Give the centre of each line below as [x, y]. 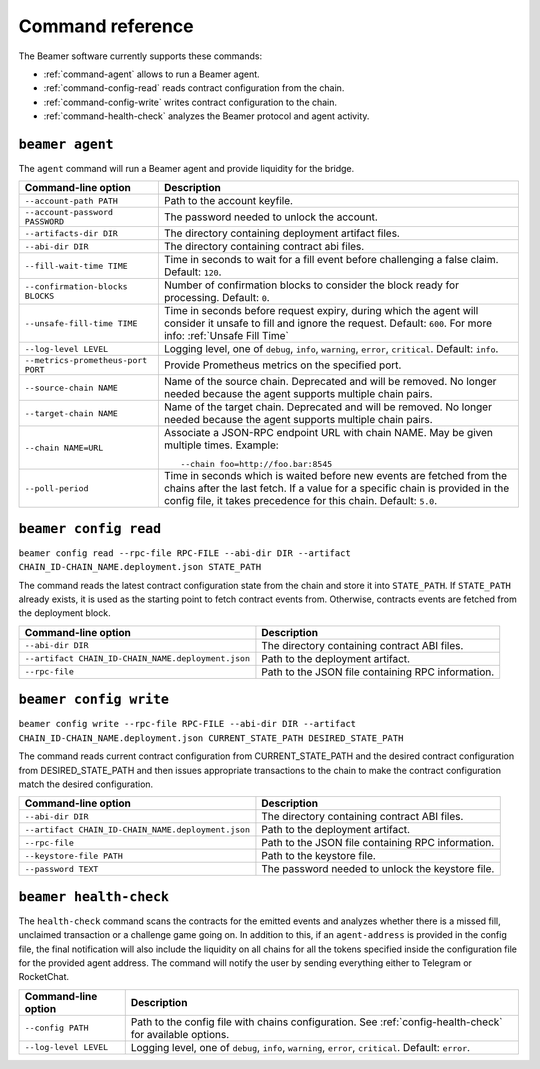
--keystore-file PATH [74, 855]
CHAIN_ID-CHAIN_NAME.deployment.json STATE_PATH [140, 567]
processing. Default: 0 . [216, 298]
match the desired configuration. [86, 784]
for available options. [180, 1034]
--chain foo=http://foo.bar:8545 [256, 464]
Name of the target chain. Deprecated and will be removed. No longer [327, 407]
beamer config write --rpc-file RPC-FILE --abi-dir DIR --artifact [187, 724]
